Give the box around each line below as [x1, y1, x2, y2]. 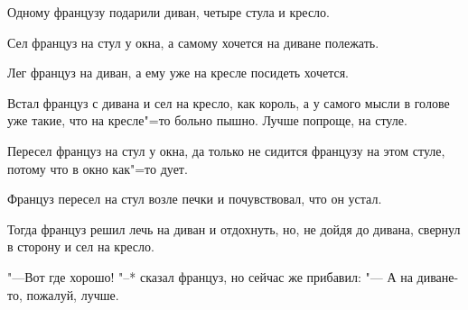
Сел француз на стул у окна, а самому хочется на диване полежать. [7, 32, 379, 51]
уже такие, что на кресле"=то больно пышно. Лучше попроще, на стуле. [7, 111, 407, 130]
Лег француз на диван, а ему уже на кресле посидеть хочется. [7, 63, 349, 82]
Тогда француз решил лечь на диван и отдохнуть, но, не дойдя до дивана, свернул [7, 219, 461, 238]
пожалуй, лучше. [26, 285, 119, 304]
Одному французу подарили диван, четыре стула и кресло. [7, 3, 330, 21]
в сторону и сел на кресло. [7, 237, 154, 256]
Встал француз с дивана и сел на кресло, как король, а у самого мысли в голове [7, 93, 450, 112]
